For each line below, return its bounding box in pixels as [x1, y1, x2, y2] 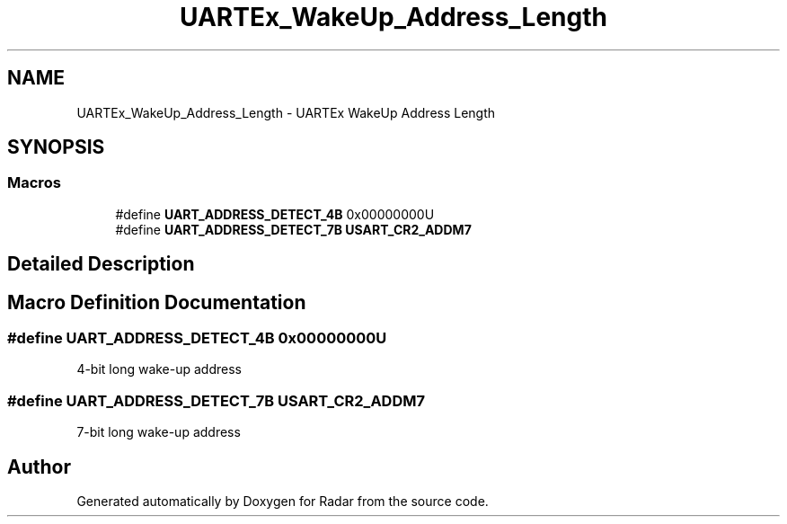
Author [7, 455, 71, 478]
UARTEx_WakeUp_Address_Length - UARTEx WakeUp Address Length [76, 104, 496, 120]
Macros [7, 173, 61, 192]
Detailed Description [7, 253, 195, 276]
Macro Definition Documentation [7, 290, 306, 314]
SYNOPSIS [7, 136, 105, 159]
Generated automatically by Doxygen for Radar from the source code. [76, 493, 489, 510]
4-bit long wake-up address [76, 361, 242, 377]
